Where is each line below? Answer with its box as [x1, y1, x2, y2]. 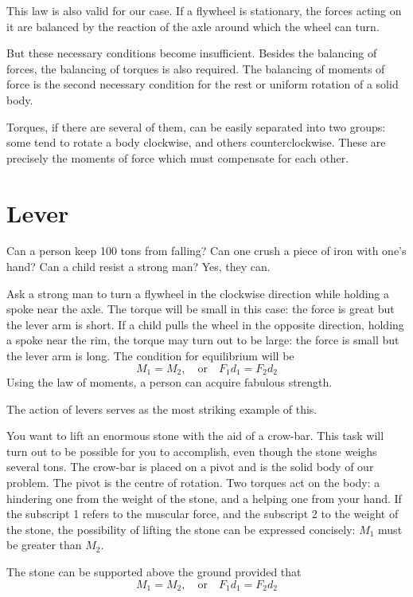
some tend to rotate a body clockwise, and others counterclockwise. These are [6, 134, 386, 151]
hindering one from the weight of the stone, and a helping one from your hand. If [6, 489, 402, 506]
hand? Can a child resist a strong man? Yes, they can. [6, 258, 271, 275]
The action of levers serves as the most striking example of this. [6, 400, 318, 417]
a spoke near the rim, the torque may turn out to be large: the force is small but [6, 332, 399, 348]
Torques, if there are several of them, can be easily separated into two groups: [6, 118, 386, 135]
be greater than [6, 536, 82, 553]
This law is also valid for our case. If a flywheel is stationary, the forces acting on [6, 2, 402, 18]
